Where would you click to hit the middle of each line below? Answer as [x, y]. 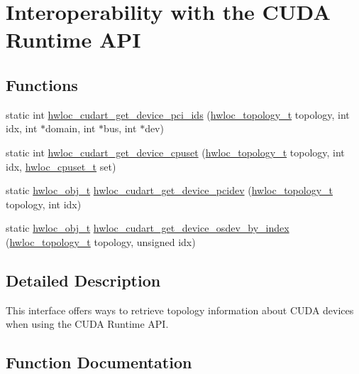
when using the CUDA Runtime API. [87, 324]
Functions [42, 84]
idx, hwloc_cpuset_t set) [61, 166]
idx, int [22, 128]
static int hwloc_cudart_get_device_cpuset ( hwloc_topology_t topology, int [175, 152]
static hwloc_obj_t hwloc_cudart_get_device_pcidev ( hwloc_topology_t [170, 190]
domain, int [71, 128]
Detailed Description [83, 280]
